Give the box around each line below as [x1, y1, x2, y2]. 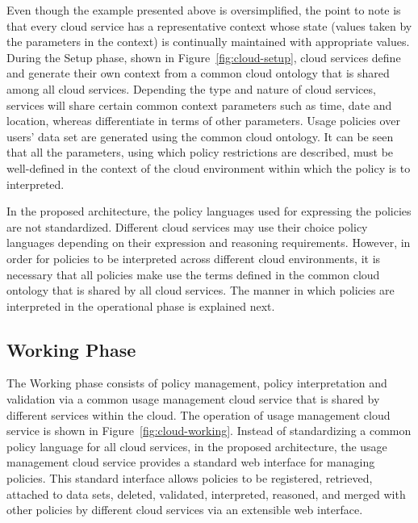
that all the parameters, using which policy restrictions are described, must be [6, 144, 394, 161]
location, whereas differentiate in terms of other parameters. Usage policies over [6, 112, 400, 129]
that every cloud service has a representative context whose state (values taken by [6, 17, 412, 34]
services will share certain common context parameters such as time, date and [6, 96, 392, 113]
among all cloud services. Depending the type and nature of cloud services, [6, 80, 376, 97]
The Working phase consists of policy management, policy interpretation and [6, 374, 387, 391]
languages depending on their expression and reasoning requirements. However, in [6, 234, 411, 251]
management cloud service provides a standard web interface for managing [6, 454, 375, 471]
